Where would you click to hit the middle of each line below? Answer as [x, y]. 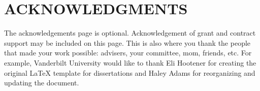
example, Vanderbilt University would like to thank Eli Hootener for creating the [130, 62]
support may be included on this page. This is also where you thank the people [127, 42]
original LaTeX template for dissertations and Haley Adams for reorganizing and [130, 72]
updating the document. [42, 83]
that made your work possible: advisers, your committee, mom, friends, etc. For [128, 53]
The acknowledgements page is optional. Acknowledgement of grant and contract [130, 33]
